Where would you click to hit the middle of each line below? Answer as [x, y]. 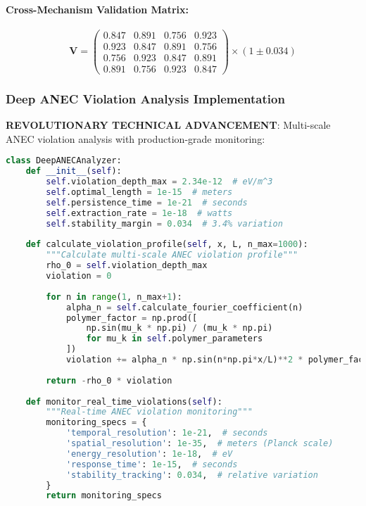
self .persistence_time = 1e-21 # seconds [147, 202]
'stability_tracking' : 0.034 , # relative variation [192, 475]
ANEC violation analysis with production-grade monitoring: [135, 138]
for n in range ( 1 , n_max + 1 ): [114, 297]
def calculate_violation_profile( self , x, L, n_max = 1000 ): [167, 245]
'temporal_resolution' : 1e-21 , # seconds [167, 433]
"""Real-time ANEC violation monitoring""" [149, 412]
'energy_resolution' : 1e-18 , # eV [149, 454]
